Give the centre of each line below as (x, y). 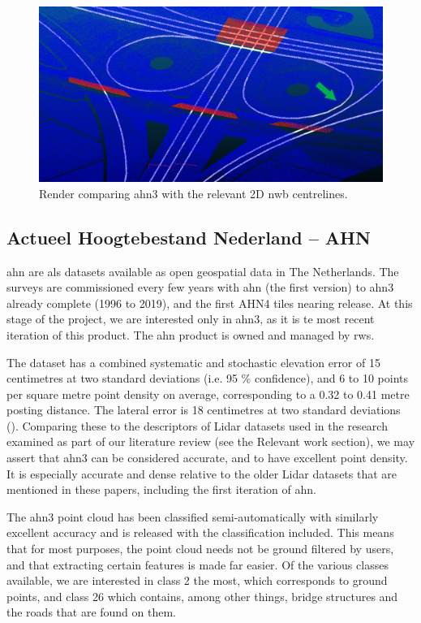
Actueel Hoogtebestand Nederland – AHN (189, 237)
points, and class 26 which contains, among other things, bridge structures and (202, 596)
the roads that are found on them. (92, 612)
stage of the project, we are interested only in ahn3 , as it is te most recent (191, 319)
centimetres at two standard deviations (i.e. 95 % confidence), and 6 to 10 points (208, 378)
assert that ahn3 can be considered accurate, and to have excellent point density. (207, 458)
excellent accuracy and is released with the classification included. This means (200, 532)
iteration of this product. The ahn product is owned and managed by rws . (191, 334)
